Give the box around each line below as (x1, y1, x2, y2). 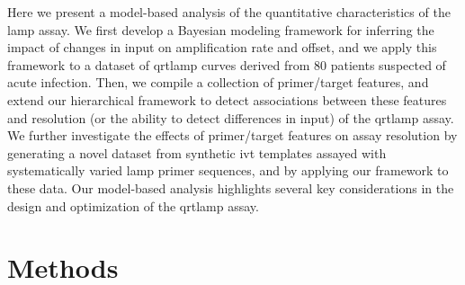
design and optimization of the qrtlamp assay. (7, 196, 259, 215)
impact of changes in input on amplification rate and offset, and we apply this (7, 38, 437, 57)
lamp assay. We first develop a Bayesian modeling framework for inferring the (7, 20, 434, 39)
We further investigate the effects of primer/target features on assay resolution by (7, 126, 458, 145)
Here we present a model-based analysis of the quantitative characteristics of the (7, 3, 451, 21)
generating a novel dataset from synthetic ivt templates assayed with (7, 143, 387, 162)
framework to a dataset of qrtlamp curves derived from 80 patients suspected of (7, 55, 446, 74)
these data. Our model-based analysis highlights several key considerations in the (7, 178, 454, 197)
